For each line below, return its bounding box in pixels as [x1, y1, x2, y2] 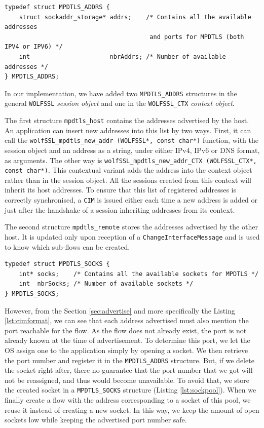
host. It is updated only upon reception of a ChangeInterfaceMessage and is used [5, 231, 260, 242]
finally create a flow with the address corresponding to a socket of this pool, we [5, 395, 251, 405]
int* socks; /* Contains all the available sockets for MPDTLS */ [19, 270, 259, 278]
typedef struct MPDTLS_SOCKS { [5, 260, 110, 268]
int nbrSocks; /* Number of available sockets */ [19, 280, 194, 288]
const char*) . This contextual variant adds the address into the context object [5, 165, 252, 175]
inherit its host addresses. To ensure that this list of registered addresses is [5, 184, 236, 195]
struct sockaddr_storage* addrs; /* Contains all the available [19, 13, 251, 21]
